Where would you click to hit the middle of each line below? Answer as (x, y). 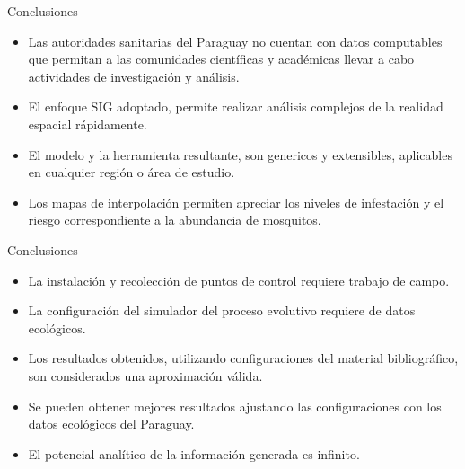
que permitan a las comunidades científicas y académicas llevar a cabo (221, 59)
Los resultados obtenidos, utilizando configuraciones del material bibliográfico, (243, 358)
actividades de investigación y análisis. (134, 76)
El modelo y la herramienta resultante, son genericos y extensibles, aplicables (240, 154)
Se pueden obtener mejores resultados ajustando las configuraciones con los (235, 406)
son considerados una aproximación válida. (145, 375)
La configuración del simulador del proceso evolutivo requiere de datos (222, 310)
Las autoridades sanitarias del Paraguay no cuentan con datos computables (235, 41)
